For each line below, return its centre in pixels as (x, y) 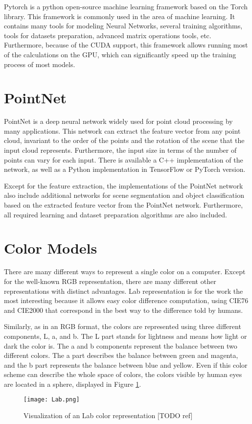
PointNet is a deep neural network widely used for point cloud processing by (118, 121)
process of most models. (40, 64)
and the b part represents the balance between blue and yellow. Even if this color (126, 365)
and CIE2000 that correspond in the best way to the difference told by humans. (124, 310)
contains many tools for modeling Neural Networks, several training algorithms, (123, 26)
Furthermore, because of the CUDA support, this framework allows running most (126, 45)
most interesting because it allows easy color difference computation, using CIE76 (126, 300)
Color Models (51, 248)
